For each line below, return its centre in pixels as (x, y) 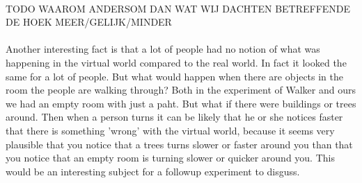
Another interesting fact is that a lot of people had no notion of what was (163, 49)
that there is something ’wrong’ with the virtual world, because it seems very (170, 130)
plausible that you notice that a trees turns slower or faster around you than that (179, 144)
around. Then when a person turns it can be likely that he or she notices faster (174, 117)
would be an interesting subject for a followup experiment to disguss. (153, 171)
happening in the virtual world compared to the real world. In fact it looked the (176, 62)
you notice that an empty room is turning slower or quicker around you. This (170, 158)
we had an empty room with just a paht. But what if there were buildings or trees (181, 103)
